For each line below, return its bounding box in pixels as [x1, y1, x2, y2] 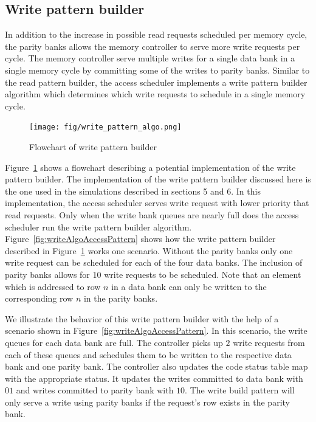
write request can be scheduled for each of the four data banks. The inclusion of [5, 256, 303, 269]
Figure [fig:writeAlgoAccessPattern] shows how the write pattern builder [5, 232, 276, 245]
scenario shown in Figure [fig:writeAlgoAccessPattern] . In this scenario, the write [5, 324, 307, 337]
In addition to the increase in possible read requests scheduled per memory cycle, [5, 28, 307, 41]
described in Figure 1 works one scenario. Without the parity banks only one [5, 244, 293, 257]
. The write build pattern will [185, 384, 295, 396]
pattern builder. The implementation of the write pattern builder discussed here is [5, 173, 311, 185]
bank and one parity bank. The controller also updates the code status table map [5, 360, 308, 373]
